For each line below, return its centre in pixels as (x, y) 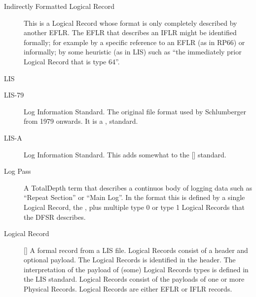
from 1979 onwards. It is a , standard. (81, 121)
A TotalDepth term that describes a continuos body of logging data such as (138, 187)
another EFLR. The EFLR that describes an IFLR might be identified (130, 32)
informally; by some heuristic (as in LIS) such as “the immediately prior (133, 52)
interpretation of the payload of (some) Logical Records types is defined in (136, 269)
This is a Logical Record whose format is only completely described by (130, 23)
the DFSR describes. (55, 217)
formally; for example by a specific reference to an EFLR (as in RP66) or (134, 42)
